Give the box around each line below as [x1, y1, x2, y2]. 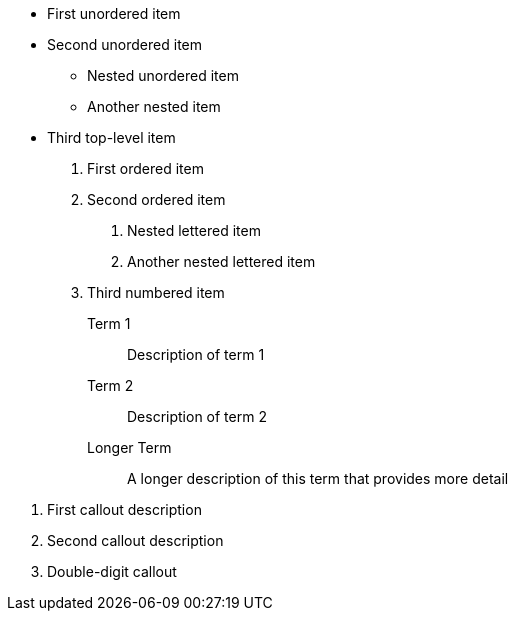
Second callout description [47, 532, 224, 549]
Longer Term [87, 439, 172, 456]
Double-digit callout [47, 563, 177, 580]
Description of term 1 [127, 346, 265, 363]
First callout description [47, 501, 202, 518]
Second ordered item [87, 191, 226, 208]
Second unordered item [47, 36, 203, 53]
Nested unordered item [87, 67, 239, 84]
